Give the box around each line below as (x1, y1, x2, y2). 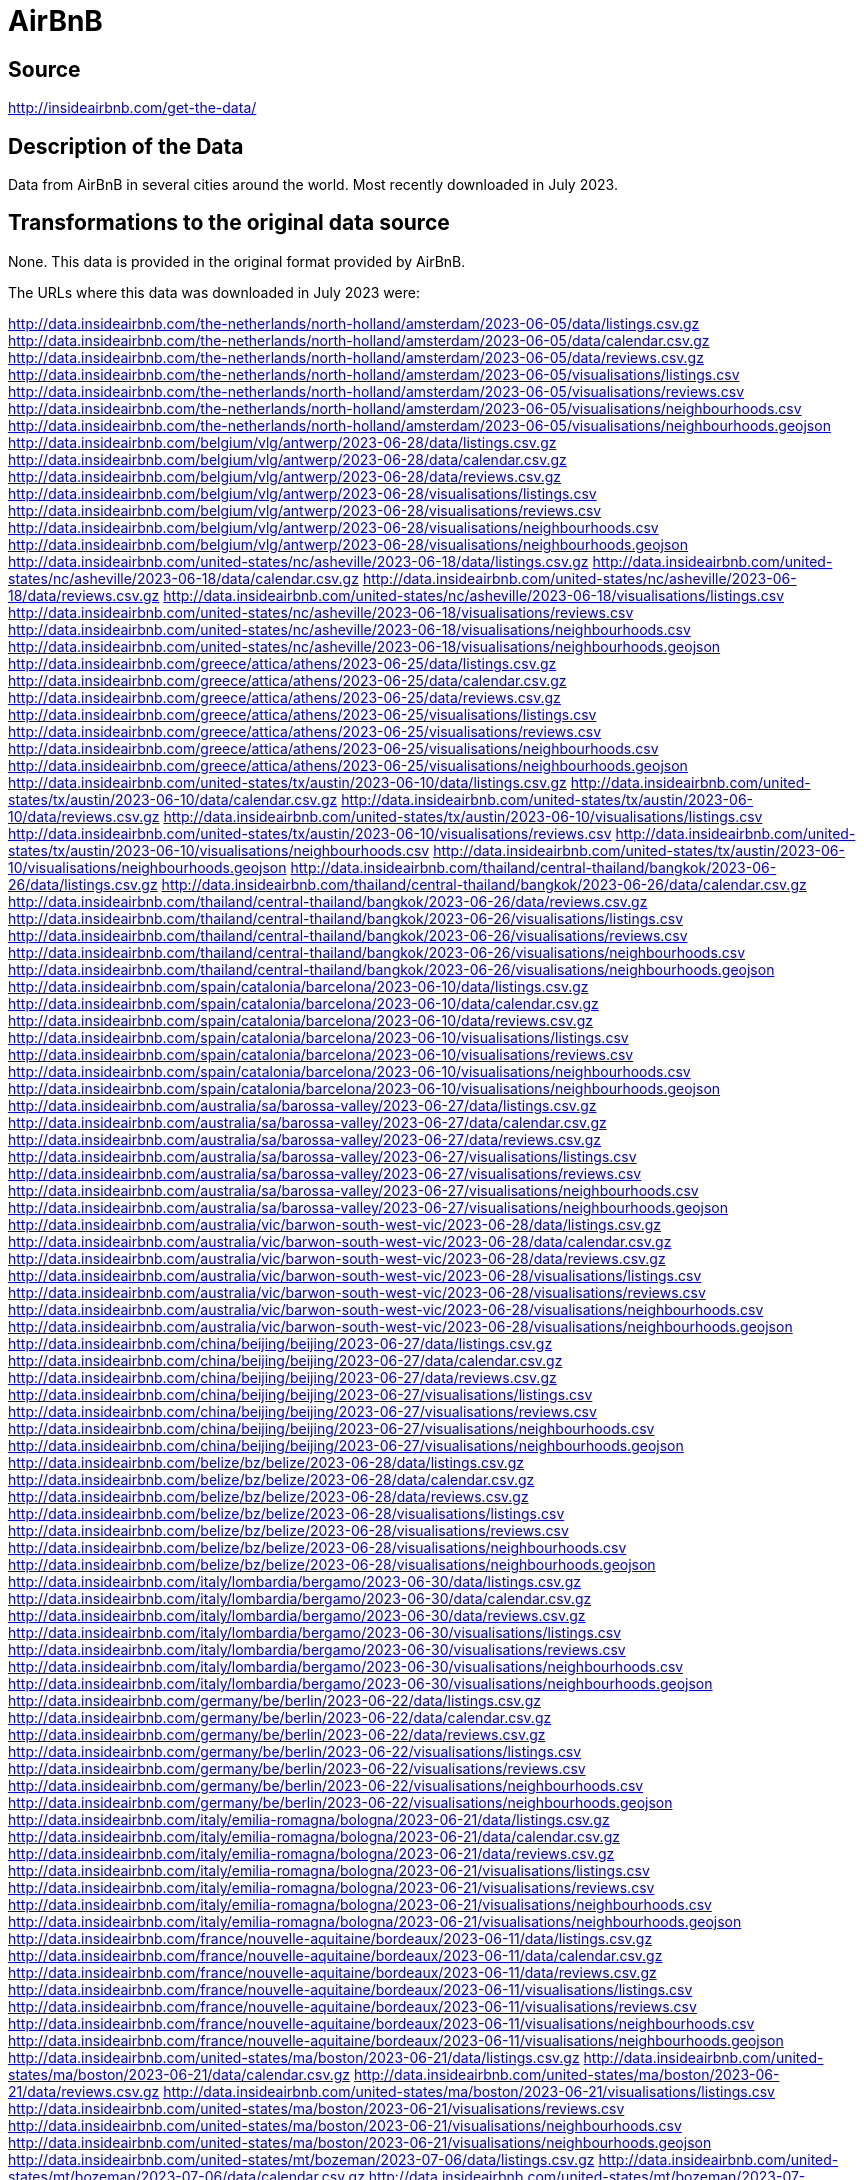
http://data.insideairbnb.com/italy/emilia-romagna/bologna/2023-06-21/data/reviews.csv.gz (8, 1844, 615, 1862)
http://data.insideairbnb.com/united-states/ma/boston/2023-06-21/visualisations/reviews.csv (8, 2099, 625, 2117)
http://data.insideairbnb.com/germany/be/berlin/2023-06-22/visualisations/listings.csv (8, 1742, 582, 1760)
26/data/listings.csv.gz (8, 875, 158, 893)
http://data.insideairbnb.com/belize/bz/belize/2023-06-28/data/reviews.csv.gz (8, 1487, 529, 1505)
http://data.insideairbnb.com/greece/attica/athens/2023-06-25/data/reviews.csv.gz (8, 688, 561, 706)
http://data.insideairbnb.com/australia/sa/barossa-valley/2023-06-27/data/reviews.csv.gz (8, 1130, 602, 1148)
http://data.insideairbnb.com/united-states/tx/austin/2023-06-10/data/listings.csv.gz (8, 773, 567, 791)
